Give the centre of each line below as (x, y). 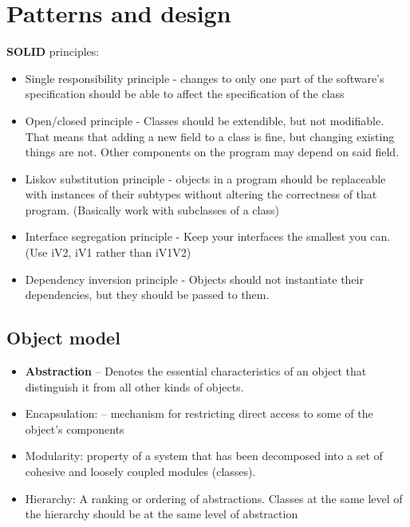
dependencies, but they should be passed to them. (147, 295)
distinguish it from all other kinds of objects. (134, 386)
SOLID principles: (53, 51)
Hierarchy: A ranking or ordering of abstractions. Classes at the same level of (214, 498)
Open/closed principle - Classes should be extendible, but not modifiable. (205, 120)
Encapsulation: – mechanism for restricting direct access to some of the (199, 413)
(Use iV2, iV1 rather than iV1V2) (108, 252)
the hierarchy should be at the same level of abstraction (162, 514)
